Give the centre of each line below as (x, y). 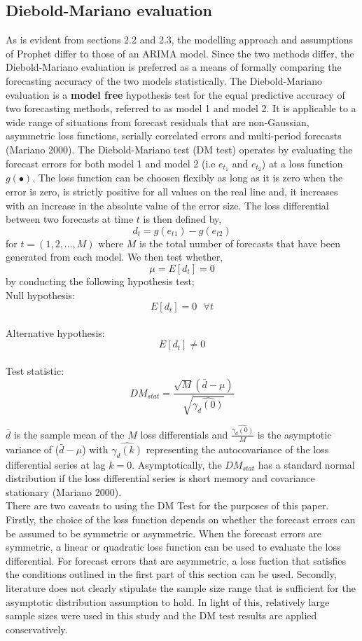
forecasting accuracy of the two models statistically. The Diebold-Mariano (164, 80)
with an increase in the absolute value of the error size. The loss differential (167, 205)
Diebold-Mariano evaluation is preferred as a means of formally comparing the (174, 67)
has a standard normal (306, 464)
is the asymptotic (294, 434)
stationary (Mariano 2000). (64, 491)
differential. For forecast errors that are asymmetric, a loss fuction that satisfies (176, 560)
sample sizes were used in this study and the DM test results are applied (161, 615)
